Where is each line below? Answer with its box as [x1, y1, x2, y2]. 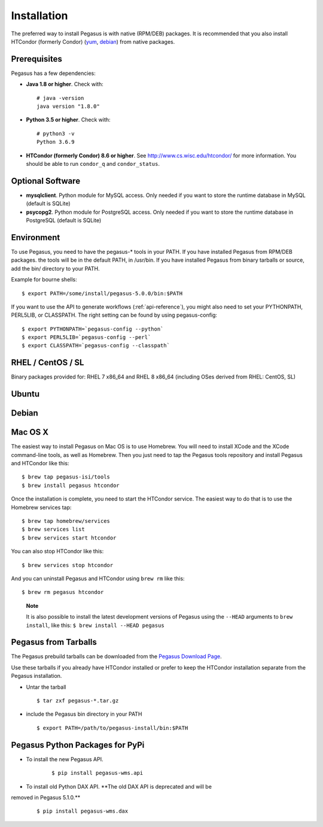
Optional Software [11, 175, 81, 186]
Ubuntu [11, 389, 40, 399]
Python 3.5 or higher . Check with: [26, 116, 111, 123]
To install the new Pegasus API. [26, 755, 103, 763]
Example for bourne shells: [11, 276, 77, 283]
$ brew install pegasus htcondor [22, 482, 120, 489]
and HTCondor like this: [11, 460, 69, 467]
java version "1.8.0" [36, 103, 100, 110]
